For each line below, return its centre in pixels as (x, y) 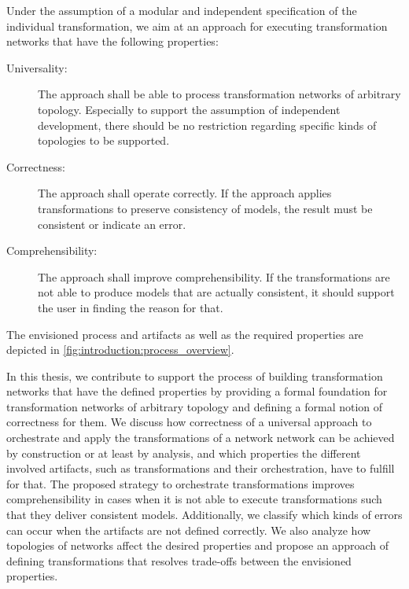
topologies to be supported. (104, 140)
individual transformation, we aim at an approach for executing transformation (197, 26)
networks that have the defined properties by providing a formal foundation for (197, 391)
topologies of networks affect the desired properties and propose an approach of (197, 545)
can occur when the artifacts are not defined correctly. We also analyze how (189, 530)
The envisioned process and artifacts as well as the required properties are (185, 334)
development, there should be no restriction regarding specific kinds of (207, 125)
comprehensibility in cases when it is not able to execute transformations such (194, 499)
